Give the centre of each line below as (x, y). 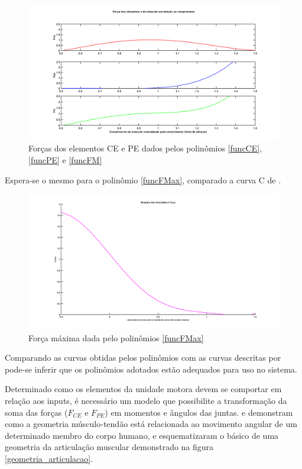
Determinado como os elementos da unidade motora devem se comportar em (143, 389)
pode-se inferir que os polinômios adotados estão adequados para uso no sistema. (151, 369)
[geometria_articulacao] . (49, 458)
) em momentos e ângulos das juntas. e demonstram (199, 412)
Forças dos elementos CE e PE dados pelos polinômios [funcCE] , (145, 148)
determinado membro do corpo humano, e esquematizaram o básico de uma (142, 435)
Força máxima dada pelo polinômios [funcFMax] (116, 337)
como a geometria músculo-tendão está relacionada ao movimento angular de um (151, 424)
